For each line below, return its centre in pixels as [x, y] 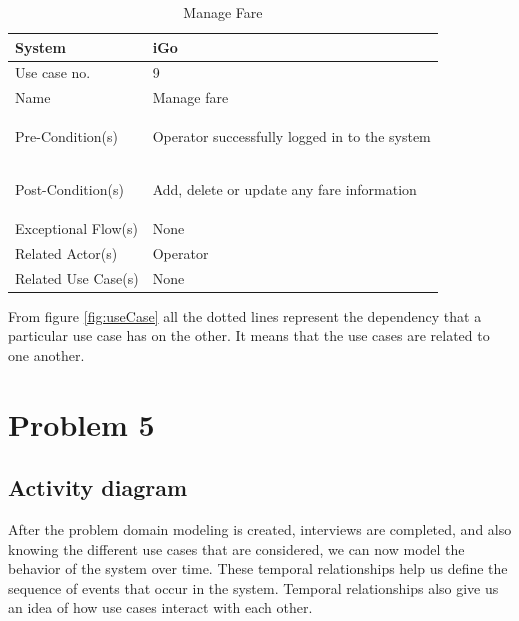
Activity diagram [98, 487]
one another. [46, 354]
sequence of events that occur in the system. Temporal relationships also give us [253, 587]
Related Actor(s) [66, 252]
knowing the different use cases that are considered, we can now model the [236, 548]
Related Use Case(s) [77, 277]
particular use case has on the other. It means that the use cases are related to [249, 335]
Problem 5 [81, 423]
